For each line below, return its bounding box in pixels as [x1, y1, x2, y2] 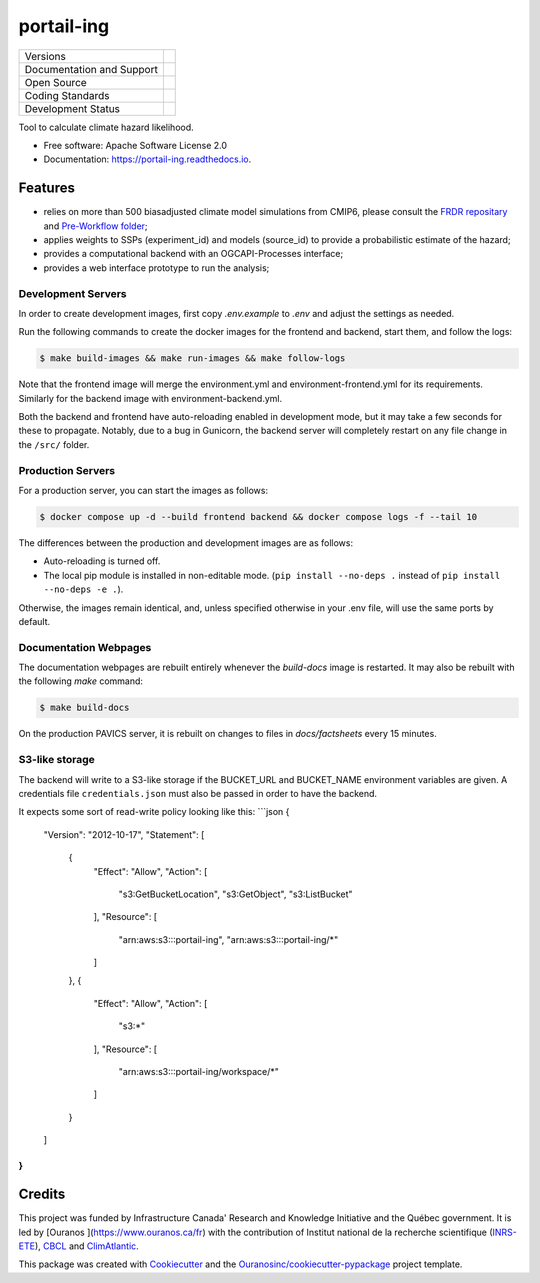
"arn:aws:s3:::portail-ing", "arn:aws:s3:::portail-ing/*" [118, 933, 339, 945]
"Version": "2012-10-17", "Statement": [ [43, 828, 205, 840]
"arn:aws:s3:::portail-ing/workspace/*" [118, 1066, 280, 1078]
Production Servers [18, 463, 115, 477]
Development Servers [18, 286, 127, 300]
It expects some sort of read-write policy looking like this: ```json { [18, 806, 290, 818]
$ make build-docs [39, 702, 130, 714]
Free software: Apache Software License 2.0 [43, 139, 228, 151]
